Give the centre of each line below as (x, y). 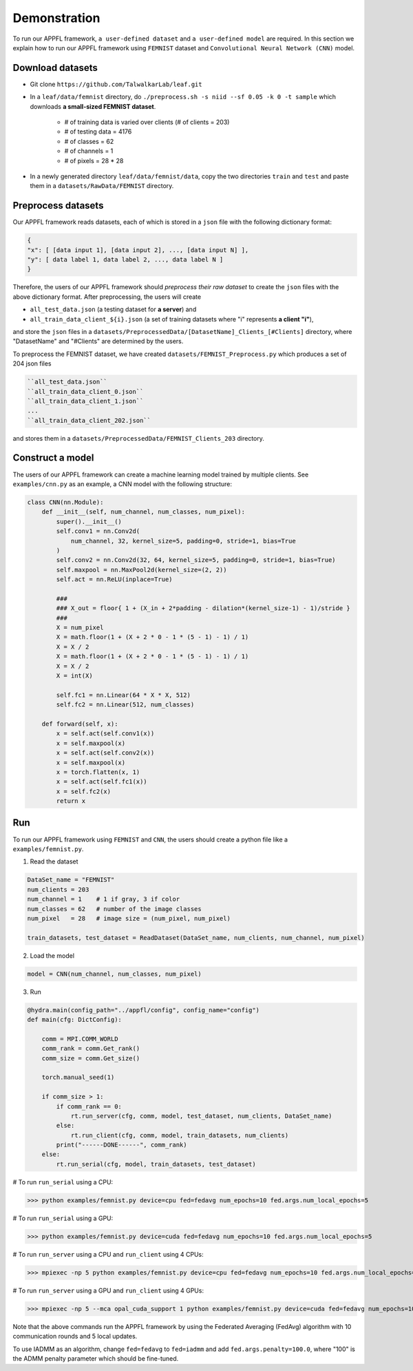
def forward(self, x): (80, 724)
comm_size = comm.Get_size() (91, 1058)
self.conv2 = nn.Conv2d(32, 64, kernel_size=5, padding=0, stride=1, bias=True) (196, 560)
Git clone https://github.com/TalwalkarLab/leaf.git (116, 84)
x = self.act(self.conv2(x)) (105, 753)
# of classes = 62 (89, 141)
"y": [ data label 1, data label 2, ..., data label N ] (125, 260)
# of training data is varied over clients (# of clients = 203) (147, 122)
